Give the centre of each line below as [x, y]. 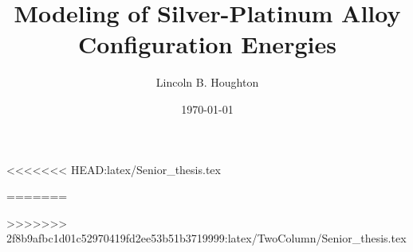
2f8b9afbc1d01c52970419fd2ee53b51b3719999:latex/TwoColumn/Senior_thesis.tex [206, 238]
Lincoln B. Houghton [207, 82]
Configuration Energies [207, 44]
